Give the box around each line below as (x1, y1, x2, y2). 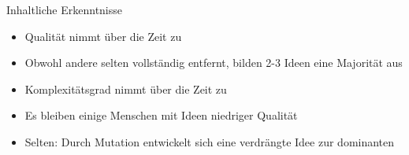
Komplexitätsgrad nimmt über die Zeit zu (24, 80, 227, 97)
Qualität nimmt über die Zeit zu (24, 28, 182, 44)
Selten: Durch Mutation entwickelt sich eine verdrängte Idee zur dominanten (24, 133, 395, 149)
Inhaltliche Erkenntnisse (6, 2, 123, 17)
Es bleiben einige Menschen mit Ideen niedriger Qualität (24, 107, 298, 124)
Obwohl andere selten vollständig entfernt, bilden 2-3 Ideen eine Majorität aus (24, 54, 403, 71)
